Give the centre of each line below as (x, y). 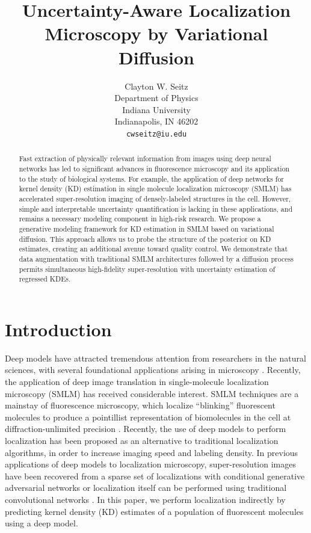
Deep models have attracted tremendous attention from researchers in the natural (155, 358)
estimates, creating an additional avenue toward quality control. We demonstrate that (153, 249)
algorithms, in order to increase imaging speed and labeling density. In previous (152, 452)
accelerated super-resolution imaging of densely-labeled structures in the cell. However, (155, 198)
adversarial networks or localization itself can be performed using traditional (146, 488)
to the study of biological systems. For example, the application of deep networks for (152, 178)
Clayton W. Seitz (156, 86)
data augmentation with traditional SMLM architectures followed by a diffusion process (156, 258)
